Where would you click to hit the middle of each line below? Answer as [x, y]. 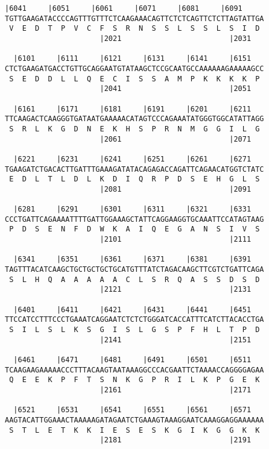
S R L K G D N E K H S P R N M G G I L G [134, 129]
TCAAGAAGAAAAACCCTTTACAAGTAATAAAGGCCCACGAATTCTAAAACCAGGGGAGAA [134, 370]
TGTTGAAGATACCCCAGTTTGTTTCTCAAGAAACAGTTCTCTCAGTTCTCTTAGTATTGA [134, 18]
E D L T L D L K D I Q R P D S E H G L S [134, 179]
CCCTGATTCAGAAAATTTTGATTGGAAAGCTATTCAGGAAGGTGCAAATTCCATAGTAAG [134, 219]
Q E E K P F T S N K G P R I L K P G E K [134, 380]
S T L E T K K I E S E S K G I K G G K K [134, 430]
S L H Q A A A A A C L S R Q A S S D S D [134, 279]
